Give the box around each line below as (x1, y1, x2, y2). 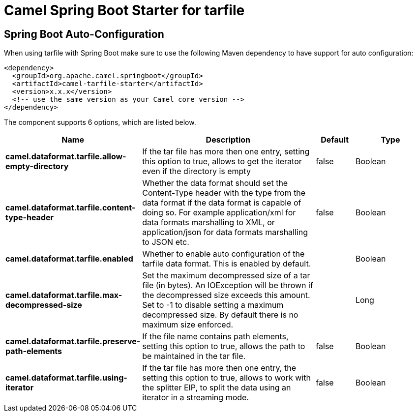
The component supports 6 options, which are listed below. (4, 118, 196, 127)
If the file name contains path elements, (142, 331, 289, 342)
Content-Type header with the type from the (142, 188, 306, 198)
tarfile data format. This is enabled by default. (142, 259, 311, 269)
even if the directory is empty (142, 166, 251, 177)
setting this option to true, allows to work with (142, 373, 311, 383)
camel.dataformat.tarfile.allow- (5, 151, 126, 162)
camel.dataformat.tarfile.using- (5, 373, 127, 383)
